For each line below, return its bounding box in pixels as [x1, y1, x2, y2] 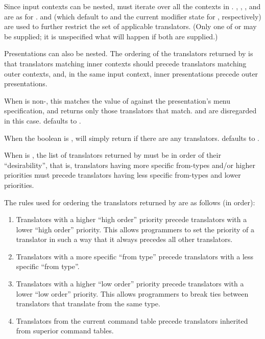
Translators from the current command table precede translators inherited [16, 315, 248, 326]
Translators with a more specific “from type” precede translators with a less [16, 251, 254, 261]
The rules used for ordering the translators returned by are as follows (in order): [4, 197, 255, 207]
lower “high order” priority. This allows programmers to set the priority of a [16, 224, 254, 234]
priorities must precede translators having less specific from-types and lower [4, 169, 241, 180]
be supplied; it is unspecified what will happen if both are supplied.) [4, 31, 218, 41]
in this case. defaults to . [4, 115, 81, 126]
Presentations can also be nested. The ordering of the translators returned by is [4, 48, 253, 59]
